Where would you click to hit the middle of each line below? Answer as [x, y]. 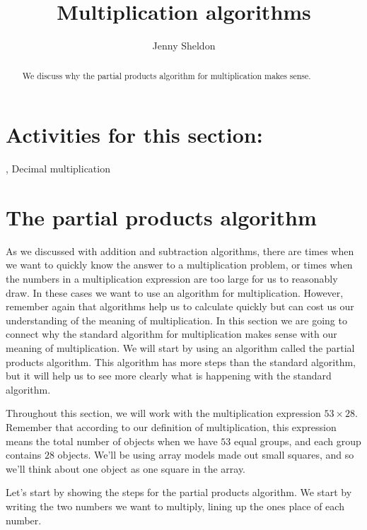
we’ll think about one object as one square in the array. [126, 468]
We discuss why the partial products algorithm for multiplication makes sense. [167, 75]
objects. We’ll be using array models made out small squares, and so [206, 455]
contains [24, 455]
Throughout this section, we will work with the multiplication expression [163, 413]
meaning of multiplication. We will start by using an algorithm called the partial [180, 347]
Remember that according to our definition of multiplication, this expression [171, 426]
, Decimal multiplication [58, 169]
